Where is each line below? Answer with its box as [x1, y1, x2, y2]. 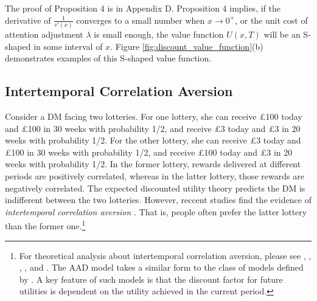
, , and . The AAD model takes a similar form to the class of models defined [19, 261, 304, 274]
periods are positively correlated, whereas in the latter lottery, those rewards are [5, 169, 304, 182]
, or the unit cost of [235, 13, 308, 26]
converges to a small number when [76, 13, 205, 26]
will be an [263, 27, 301, 40]
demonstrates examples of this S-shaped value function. [5, 52, 212, 64]
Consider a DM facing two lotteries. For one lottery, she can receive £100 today [5, 109, 302, 122]
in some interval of [33, 40, 103, 52]
